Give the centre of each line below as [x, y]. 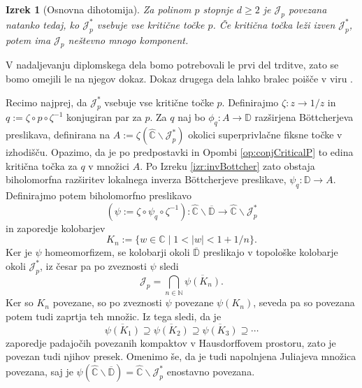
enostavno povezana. [211, 371]
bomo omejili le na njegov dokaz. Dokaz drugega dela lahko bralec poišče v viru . [180, 78]
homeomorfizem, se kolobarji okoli [117, 252]
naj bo [191, 117]
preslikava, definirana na [58, 135]
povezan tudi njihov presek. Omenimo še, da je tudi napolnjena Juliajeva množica [181, 356]
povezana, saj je [39, 371]
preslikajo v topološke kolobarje [270, 252]
